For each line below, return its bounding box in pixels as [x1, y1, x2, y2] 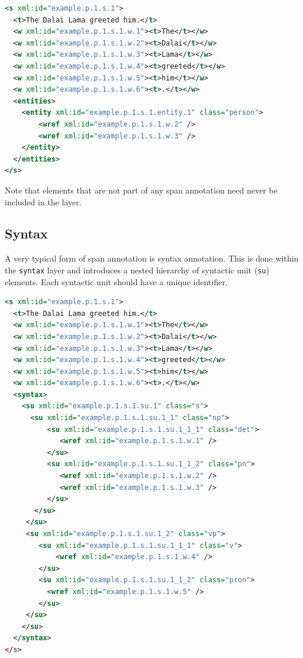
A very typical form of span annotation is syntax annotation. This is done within [5, 252, 299, 265]
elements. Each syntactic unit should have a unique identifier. [5, 275, 228, 288]
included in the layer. [5, 195, 82, 208]
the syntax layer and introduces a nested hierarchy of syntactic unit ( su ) [5, 263, 269, 276]
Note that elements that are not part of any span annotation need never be [5, 183, 278, 196]
